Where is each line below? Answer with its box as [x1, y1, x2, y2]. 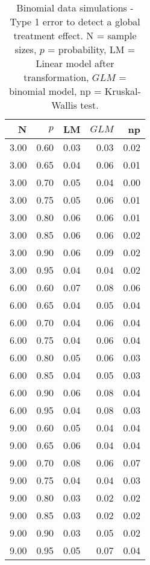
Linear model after [36, 56, 114, 70]
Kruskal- [104, 84, 141, 98]
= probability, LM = [48, 42, 136, 56]
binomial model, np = [9, 84, 102, 98]
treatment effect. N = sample [13, 28, 137, 42]
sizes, [14, 42, 37, 56]
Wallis [51, 98, 78, 112]
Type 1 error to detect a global [10, 15, 140, 28]
